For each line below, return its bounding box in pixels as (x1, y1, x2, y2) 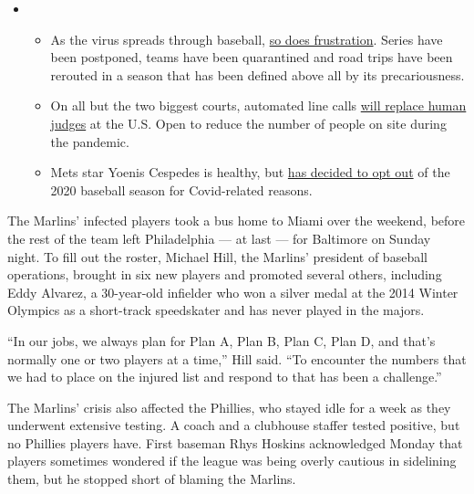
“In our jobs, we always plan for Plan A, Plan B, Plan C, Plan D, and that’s (7, 331, 436, 350)
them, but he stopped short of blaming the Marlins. (7, 469, 296, 489)
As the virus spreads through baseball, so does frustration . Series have (50, 29, 443, 48)
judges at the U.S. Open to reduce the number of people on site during (50, 113, 447, 132)
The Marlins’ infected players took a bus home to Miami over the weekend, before (7, 211, 466, 230)
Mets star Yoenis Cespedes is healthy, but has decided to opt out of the (50, 163, 450, 182)
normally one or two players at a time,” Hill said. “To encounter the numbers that (7, 349, 467, 368)
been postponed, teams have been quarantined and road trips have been (50, 47, 453, 67)
